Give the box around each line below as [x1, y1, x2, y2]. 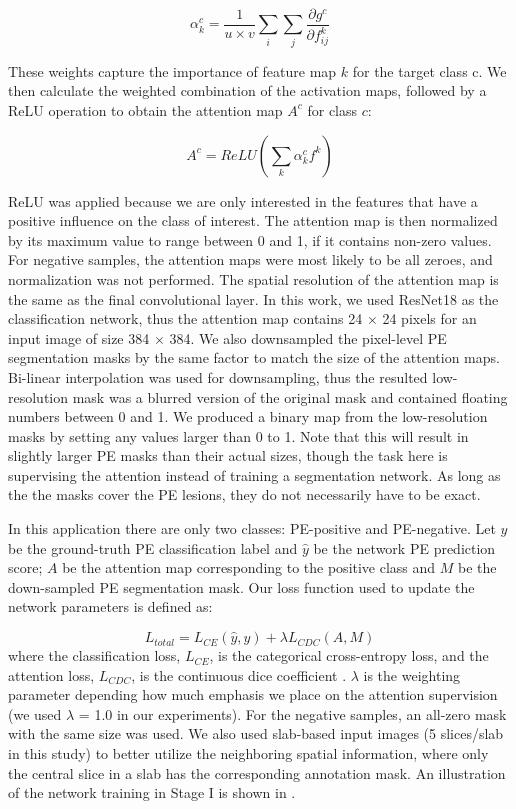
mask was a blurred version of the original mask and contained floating [72, 386, 508, 407]
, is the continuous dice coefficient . [131, 664, 347, 685]
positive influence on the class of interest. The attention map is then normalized [8, 210, 498, 231]
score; [8, 557, 43, 578]
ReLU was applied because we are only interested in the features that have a [8, 190, 478, 211]
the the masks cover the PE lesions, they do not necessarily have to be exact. [8, 484, 481, 505]
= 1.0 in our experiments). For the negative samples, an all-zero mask [78, 703, 507, 724]
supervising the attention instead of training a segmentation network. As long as [8, 464, 501, 485]
